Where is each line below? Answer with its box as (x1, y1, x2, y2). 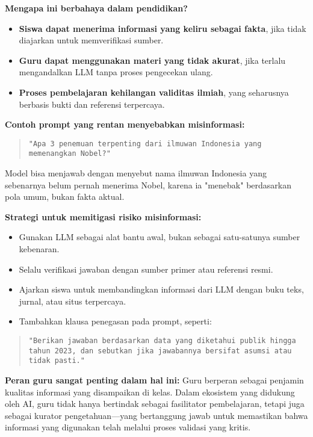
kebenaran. (19, 243, 60, 255)
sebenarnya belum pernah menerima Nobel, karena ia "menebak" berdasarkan (5, 178, 291, 191)
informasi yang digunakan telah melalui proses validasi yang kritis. (5, 421, 251, 433)
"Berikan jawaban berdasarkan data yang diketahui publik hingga (28, 336, 296, 345)
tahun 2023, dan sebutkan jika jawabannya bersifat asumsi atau (28, 346, 292, 355)
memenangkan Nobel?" (28, 149, 111, 158)
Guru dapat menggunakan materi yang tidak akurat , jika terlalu (19, 54, 286, 66)
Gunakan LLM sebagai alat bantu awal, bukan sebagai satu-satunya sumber (19, 231, 300, 243)
